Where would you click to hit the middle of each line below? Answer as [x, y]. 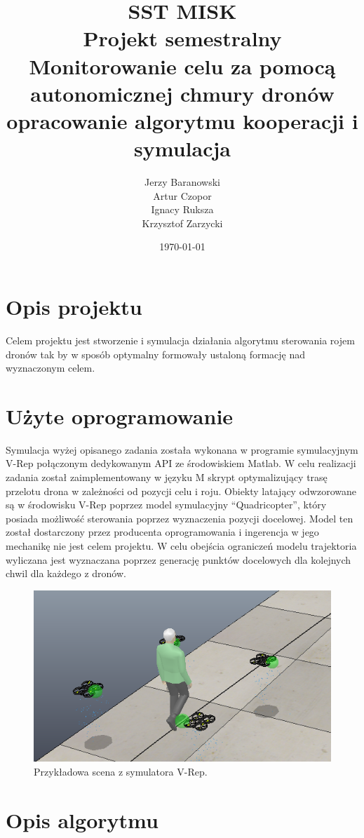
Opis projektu [74, 307]
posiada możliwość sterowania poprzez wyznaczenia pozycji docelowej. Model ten [180, 518]
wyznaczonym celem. [50, 368]
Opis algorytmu [82, 819]
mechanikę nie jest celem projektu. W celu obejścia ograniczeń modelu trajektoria [181, 546]
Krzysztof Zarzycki [182, 223]
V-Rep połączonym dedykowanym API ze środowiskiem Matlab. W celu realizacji [181, 463]
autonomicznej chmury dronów [182, 93]
